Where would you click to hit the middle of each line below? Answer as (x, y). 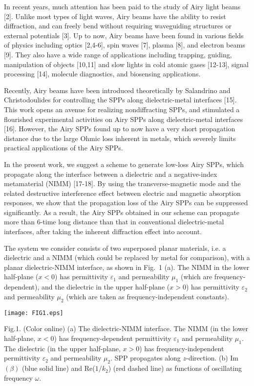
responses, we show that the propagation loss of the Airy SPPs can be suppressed (126, 203)
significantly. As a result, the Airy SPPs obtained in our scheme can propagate (122, 212)
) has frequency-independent (182, 348)
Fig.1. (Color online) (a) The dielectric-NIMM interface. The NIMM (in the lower (126, 328)
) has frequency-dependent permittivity (113, 338)
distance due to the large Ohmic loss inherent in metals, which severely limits (120, 138)
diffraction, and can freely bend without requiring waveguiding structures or (118, 26)
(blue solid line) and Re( (59, 368)
